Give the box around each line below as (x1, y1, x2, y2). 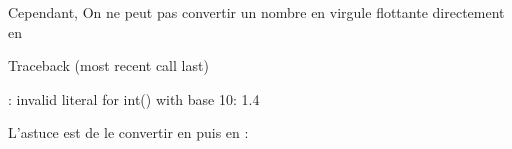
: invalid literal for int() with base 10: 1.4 (8, 88, 260, 109)
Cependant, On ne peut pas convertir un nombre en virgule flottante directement (8, 2, 505, 22)
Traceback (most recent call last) (8, 55, 209, 76)
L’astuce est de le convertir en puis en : (8, 122, 249, 143)
